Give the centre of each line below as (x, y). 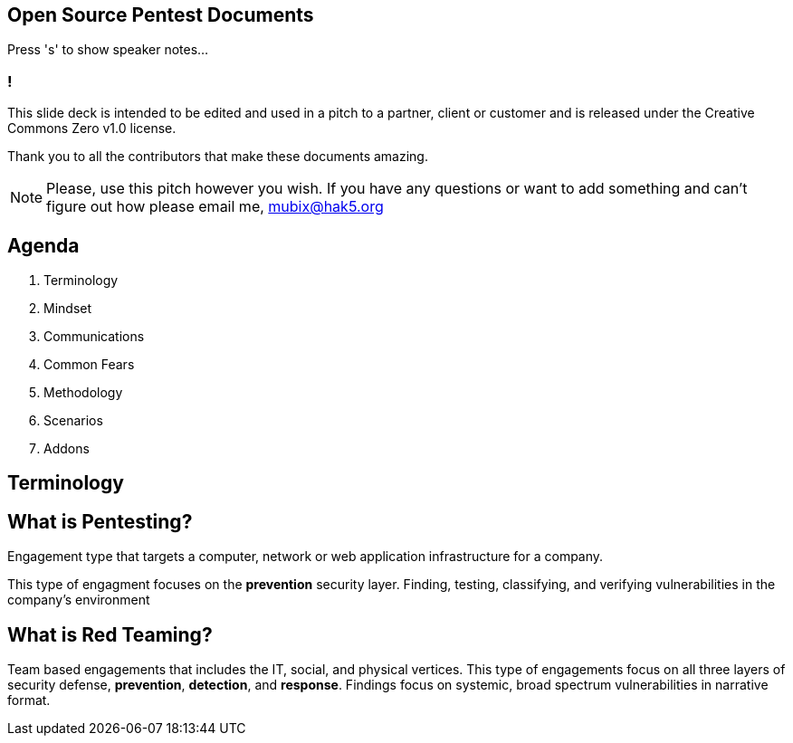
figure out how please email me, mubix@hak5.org (215, 207)
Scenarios (73, 421)
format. (29, 700)
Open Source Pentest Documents (161, 15)
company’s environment (79, 600)
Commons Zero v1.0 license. (92, 129)
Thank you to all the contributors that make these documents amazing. (218, 157)
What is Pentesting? (100, 521)
